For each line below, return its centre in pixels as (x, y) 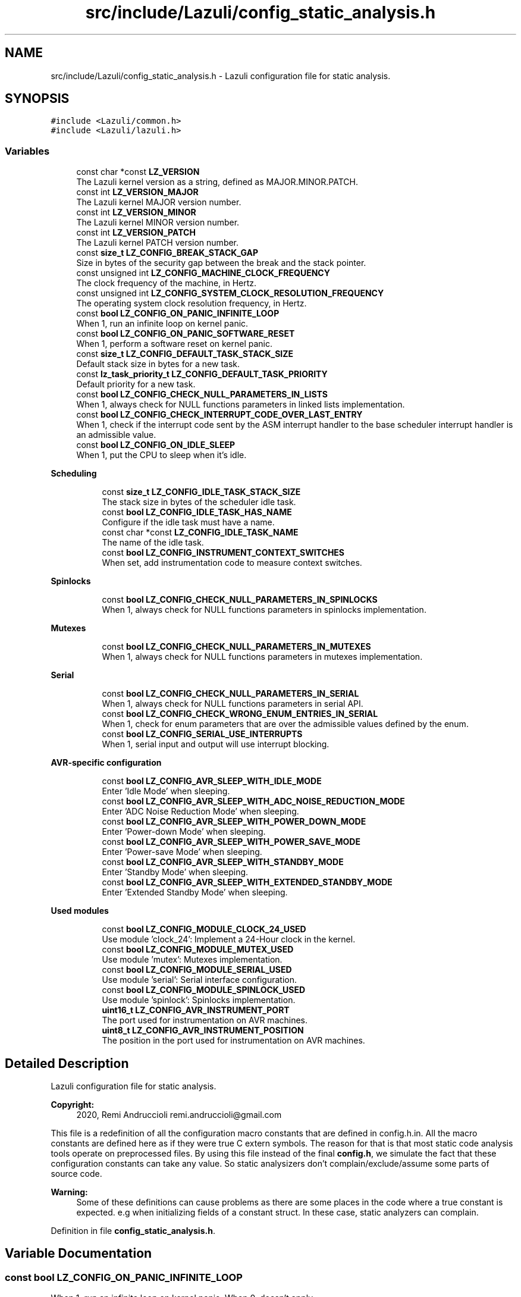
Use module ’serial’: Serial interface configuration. (200, 980)
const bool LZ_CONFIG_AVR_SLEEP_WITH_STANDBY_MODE (223, 862)
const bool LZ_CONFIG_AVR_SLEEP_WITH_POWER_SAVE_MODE (231, 842)
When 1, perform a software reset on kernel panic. (175, 344)
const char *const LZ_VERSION (138, 172)
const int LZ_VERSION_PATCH (136, 233)
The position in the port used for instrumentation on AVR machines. (233, 1041)
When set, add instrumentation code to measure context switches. (232, 563)
